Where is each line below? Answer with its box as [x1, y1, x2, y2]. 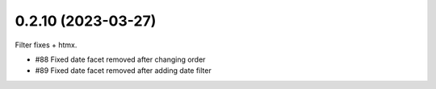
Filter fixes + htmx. [15, 40, 78, 50]
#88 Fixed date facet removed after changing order [35, 55, 206, 64]
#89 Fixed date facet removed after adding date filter [35, 66, 212, 75]
